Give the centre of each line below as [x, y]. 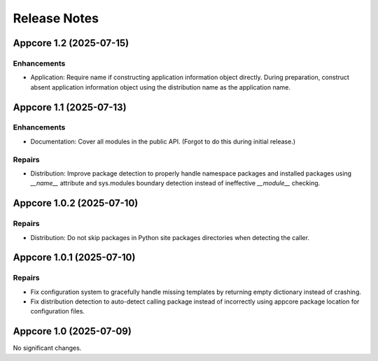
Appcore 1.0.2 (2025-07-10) [76, 203]
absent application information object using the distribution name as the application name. [160, 87]
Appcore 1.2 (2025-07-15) [71, 43]
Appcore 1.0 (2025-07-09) [72, 331]
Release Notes [56, 18]
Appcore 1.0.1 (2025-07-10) [74, 258]
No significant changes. [47, 348]
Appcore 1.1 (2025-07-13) [70, 107]
